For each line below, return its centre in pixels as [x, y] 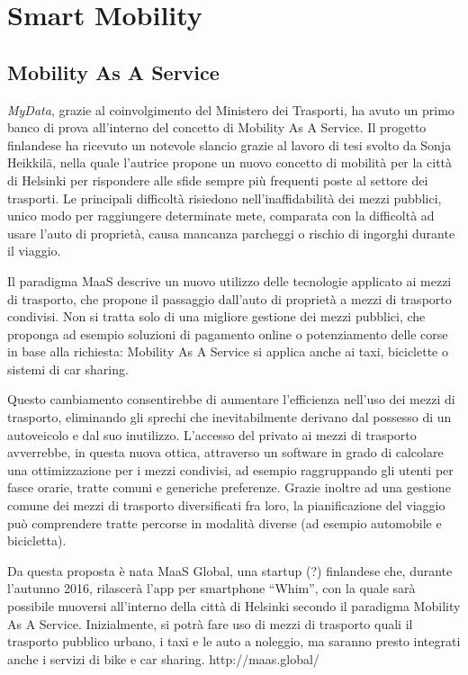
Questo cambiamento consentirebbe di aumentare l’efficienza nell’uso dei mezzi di [231, 399]
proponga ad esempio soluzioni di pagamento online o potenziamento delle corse [228, 333]
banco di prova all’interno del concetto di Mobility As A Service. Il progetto [217, 127]
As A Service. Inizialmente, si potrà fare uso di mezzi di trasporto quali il [210, 623]
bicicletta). [37, 540]
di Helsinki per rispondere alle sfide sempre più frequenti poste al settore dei [218, 180]
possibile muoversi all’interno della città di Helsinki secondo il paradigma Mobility [234, 606]
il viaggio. [34, 251]
